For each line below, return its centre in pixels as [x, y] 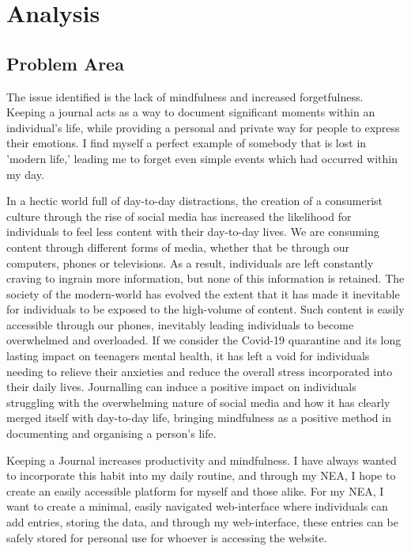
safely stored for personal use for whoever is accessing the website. [167, 537]
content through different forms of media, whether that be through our [178, 247]
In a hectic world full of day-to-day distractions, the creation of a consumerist [195, 201]
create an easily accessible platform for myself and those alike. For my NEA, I [195, 490]
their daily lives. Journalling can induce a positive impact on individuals [181, 387]
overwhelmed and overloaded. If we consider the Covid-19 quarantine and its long [204, 340]
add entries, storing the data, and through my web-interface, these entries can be [202, 522]
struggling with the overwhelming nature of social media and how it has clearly [198, 402]
